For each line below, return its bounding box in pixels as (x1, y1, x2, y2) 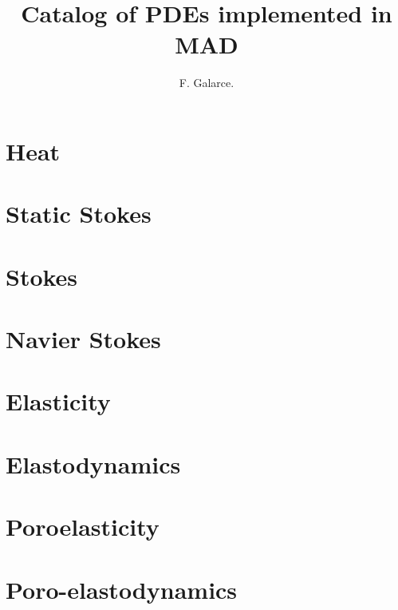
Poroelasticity (6, 510, 160, 543)
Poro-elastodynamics (6, 572, 238, 605)
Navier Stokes (6, 323, 161, 355)
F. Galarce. (179, 74, 234, 91)
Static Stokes (6, 197, 152, 230)
